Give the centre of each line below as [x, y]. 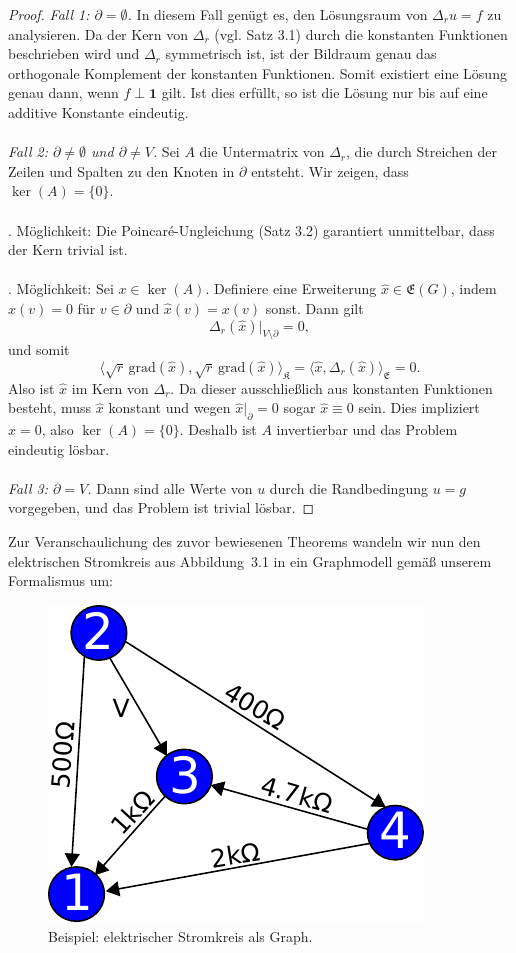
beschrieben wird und [74, 53]
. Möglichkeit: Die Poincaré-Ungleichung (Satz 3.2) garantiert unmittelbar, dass [251, 229]
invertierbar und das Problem [367, 429]
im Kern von [110, 387]
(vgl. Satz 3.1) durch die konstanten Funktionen [361, 33]
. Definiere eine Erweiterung [291, 288]
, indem [473, 288]
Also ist [31, 387]
